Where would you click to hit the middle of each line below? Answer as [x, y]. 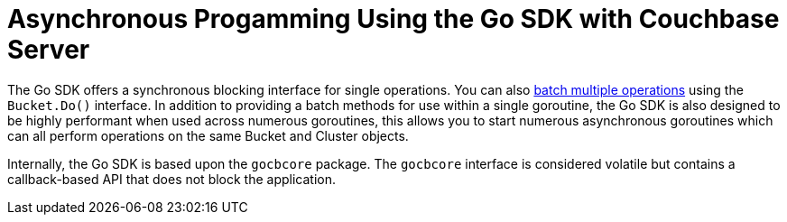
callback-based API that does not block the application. [172, 179]
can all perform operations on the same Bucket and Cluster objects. [208, 135]
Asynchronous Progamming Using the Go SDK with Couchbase [393, 19]
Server [49, 50]
